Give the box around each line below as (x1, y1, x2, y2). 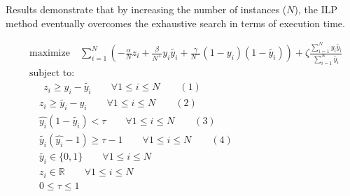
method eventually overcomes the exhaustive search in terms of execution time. (6, 15, 345, 30)
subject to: (29, 68, 75, 78)
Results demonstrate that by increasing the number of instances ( (6, 2, 287, 16)
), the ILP (294, 2, 338, 16)
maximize (29, 48, 70, 59)
